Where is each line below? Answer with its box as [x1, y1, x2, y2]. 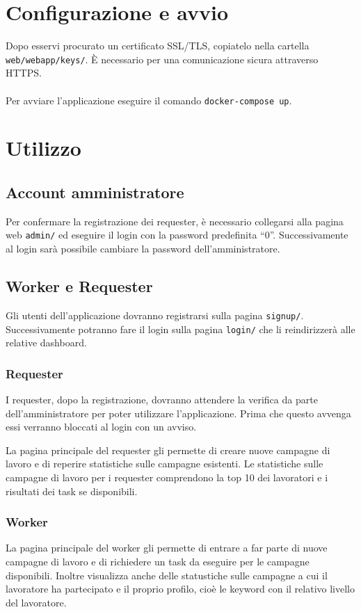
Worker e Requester [6, 275, 153, 297]
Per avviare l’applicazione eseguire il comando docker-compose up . [6, 92, 292, 107]
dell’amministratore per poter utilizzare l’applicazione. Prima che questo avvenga [6, 405, 351, 420]
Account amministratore [6, 181, 184, 202]
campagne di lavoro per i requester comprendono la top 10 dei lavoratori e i [6, 469, 328, 484]
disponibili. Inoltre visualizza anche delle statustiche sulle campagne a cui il [6, 567, 328, 582]
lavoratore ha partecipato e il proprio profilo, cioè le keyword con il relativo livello [6, 581, 355, 596]
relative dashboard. [6, 335, 87, 350]
